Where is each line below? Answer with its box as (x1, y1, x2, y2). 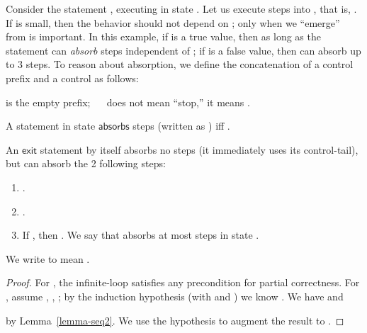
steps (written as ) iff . (132, 118, 230, 133)
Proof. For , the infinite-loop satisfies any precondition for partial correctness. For (6, 275, 360, 290)
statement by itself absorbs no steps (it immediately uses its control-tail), (40, 142, 358, 157)
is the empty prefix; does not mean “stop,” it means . (6, 94, 250, 109)
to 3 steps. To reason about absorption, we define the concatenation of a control (6, 57, 354, 72)
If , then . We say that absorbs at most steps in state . (22, 227, 259, 242)
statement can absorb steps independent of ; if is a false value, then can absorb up (6, 43, 361, 57)
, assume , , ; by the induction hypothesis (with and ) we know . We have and (6, 288, 344, 303)
